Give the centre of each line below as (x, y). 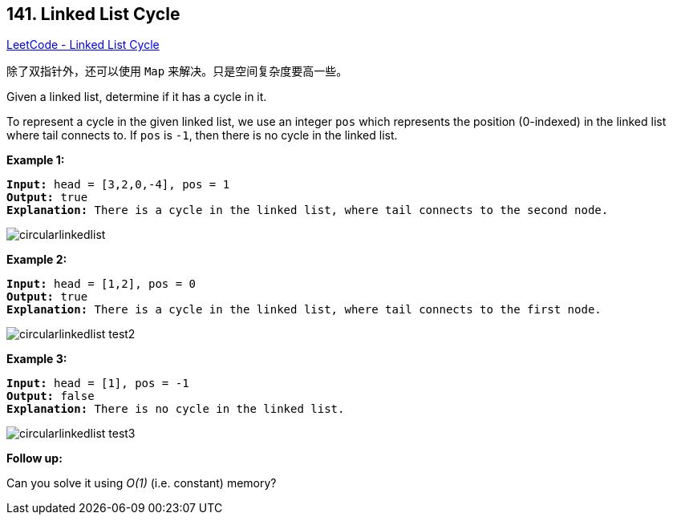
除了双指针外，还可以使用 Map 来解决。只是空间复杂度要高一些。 (177, 71)
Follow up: (34, 458)
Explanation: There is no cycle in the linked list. (176, 409)
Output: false (51, 396)
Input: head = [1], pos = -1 (98, 384)
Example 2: (37, 260)
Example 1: (36, 160)
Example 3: (37, 359)
